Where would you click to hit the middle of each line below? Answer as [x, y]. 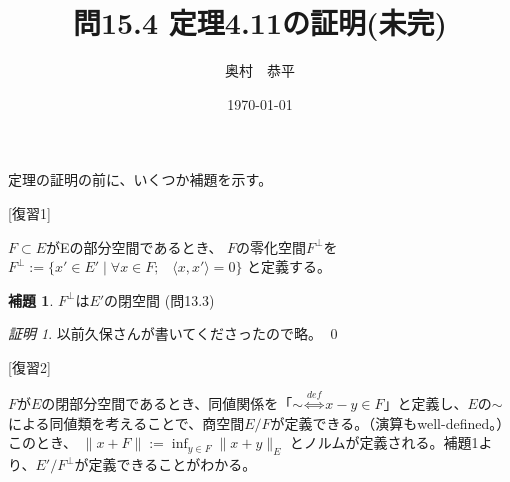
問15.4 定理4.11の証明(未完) [260, 22]
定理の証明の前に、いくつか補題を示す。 [140, 179]
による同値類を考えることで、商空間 [126, 422]
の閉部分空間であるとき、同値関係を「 [167, 403]
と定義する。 [289, 266]
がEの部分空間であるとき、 [134, 246]
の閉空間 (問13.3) [159, 299]
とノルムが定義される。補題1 [384, 442]
